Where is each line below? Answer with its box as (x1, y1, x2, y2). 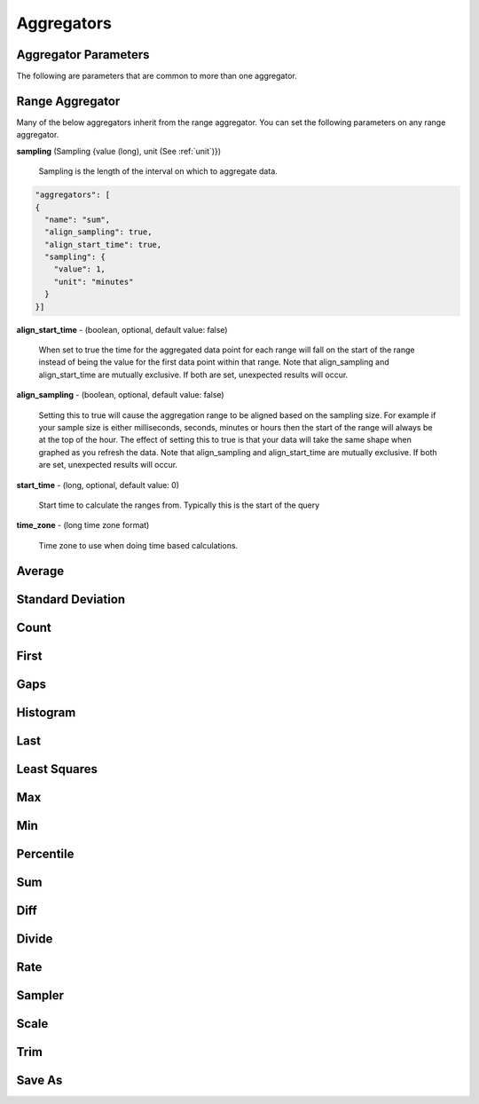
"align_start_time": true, (44, 240, 162, 249)
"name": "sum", (44, 214, 111, 225)
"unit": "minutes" (53, 276, 134, 287)
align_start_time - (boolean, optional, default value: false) (16, 324, 228, 335)
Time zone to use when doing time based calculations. (38, 540, 239, 550)
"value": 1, (53, 264, 106, 274)
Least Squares (16, 761, 98, 777)
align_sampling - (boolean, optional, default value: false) (16, 390, 225, 400)
